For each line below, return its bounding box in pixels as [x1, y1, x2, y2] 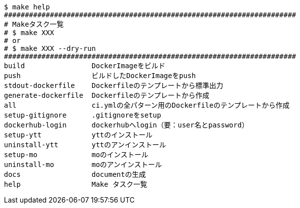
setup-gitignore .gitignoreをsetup [4, 111, 161, 119]
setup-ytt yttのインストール [4, 131, 153, 139]
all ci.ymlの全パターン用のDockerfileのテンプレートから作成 [4, 101, 290, 109]
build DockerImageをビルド [4, 62, 165, 70]
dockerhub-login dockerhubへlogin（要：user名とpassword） [4, 121, 249, 129]
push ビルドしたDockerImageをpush [4, 72, 196, 80]
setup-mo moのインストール [4, 151, 149, 159]
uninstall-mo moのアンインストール [4, 161, 162, 168]
